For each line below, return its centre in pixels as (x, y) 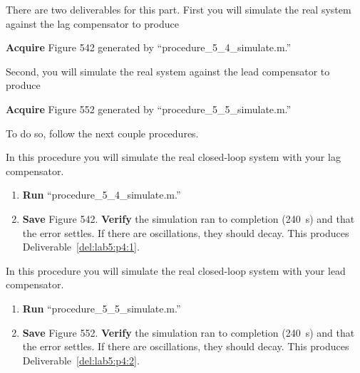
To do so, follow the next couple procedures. (102, 133)
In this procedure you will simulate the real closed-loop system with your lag (173, 157)
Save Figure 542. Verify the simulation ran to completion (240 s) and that (189, 218)
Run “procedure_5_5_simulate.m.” (102, 308)
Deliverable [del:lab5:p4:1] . (81, 247)
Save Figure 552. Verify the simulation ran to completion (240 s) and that (189, 332)
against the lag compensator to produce (92, 23)
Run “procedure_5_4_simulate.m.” (102, 195)
